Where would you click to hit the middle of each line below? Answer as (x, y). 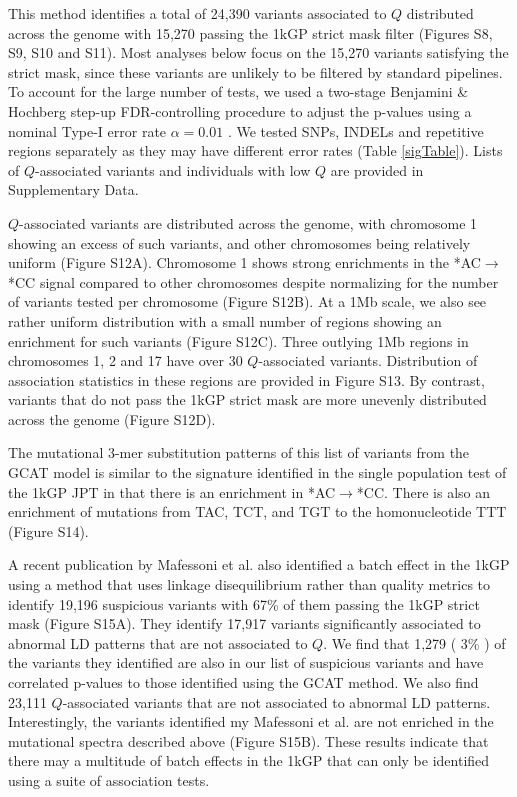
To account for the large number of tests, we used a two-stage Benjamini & (238, 91)
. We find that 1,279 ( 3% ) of (414, 642)
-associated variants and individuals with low (173, 169)
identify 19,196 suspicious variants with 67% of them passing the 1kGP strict (244, 603)
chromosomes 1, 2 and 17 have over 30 (125, 360)
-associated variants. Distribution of (368, 360)
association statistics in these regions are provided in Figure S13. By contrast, (246, 379)
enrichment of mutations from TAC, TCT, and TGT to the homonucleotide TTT (257, 511)
